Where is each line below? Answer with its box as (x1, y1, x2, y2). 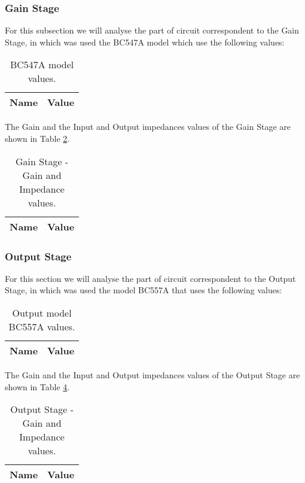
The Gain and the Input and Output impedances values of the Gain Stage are (5, 120, 291, 133)
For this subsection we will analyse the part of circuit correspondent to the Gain (5, 24, 300, 37)
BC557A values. (8, 320, 75, 333)
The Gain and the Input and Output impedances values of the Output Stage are (5, 369, 300, 381)
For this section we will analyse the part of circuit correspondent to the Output (5, 272, 296, 284)
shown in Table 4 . (5, 380, 70, 393)
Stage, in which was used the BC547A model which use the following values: (5, 35, 285, 48)
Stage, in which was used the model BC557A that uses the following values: (5, 284, 282, 296)
